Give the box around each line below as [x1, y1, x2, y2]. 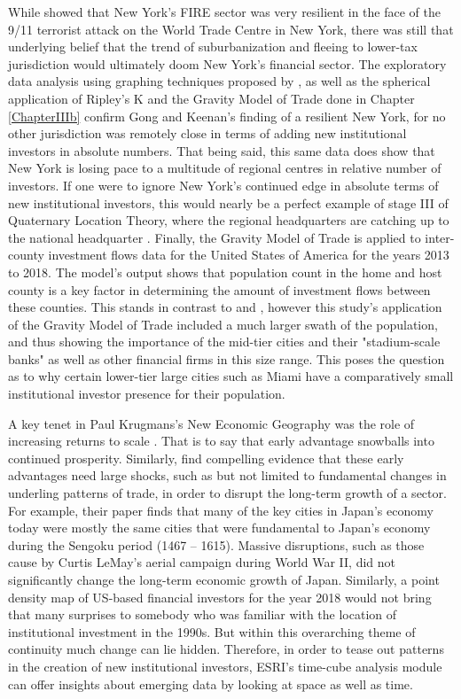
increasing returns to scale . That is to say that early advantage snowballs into [8, 431, 434, 450]
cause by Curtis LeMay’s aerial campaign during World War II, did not [8, 553, 395, 571]
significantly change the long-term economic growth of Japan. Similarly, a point [8, 571, 440, 588]
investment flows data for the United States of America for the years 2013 [48, 245, 449, 264]
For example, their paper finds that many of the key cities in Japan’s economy [8, 501, 434, 519]
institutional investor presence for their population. [8, 384, 285, 403]
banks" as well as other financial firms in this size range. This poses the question [8, 349, 445, 368]
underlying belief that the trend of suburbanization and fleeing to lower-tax [8, 37, 418, 56]
